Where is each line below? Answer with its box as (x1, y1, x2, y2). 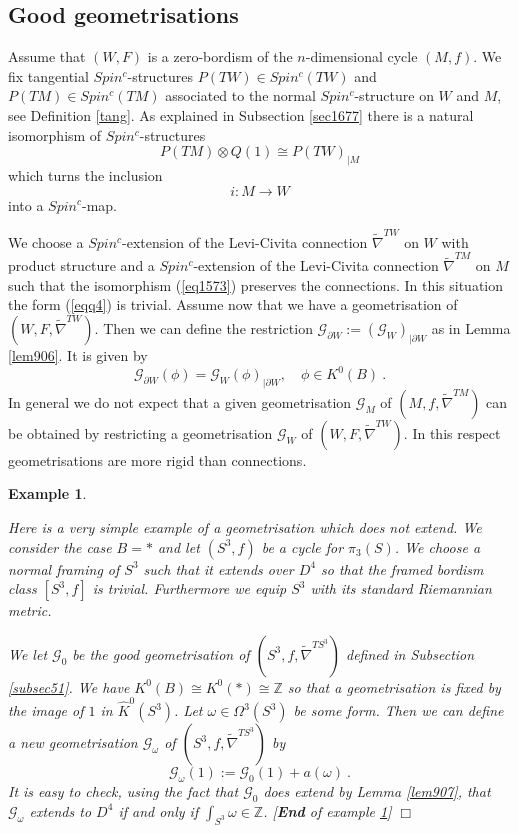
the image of (8, 700, 84, 721)
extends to (29, 800, 92, 821)
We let (8, 643, 48, 664)
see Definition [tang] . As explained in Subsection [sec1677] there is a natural (8, 104, 474, 125)
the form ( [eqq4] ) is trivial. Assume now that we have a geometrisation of (8, 294, 458, 315)
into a (8, 194, 44, 215)
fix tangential (8, 65, 89, 86)
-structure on (354, 85, 434, 106)
